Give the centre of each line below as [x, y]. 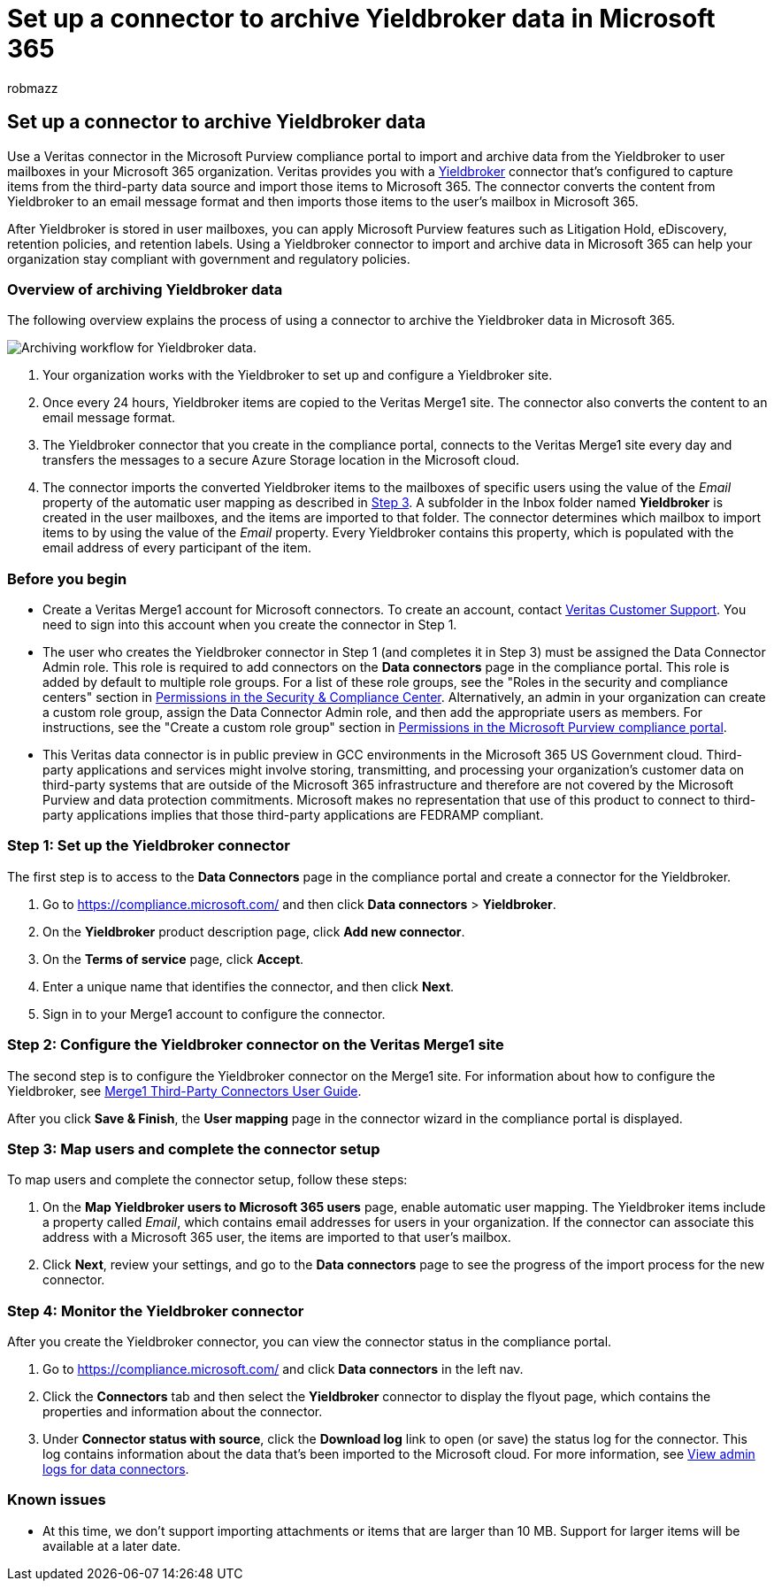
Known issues [57, 1500]
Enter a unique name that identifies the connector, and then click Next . [249, 986]
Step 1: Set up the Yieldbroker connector [149, 846]
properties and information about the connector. [183, 1412]
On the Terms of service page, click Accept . [173, 959]
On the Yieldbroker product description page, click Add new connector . [254, 931]
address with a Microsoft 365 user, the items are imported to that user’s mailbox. [277, 1237]
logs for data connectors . [116, 1469]
